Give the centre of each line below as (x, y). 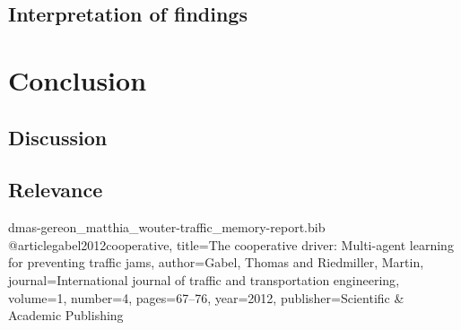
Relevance (56, 190)
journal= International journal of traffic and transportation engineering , (204, 279)
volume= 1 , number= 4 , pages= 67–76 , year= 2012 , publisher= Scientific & (206, 297)
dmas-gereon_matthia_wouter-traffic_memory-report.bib (167, 227)
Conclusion (78, 79)
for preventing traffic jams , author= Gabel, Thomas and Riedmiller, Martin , (216, 262)
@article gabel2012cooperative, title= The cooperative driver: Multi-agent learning (231, 244)
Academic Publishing (66, 315)
